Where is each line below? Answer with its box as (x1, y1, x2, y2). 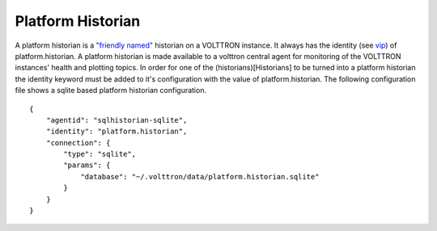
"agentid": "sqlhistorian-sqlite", (45, 115, 188, 124)
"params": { (63, 161, 111, 170)
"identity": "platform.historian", (45, 127, 188, 136)
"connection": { (45, 138, 111, 147)
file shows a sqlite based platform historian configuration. (15, 86, 206, 95)
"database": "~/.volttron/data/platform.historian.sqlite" (80, 172, 320, 181)
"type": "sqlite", (63, 149, 137, 159)
